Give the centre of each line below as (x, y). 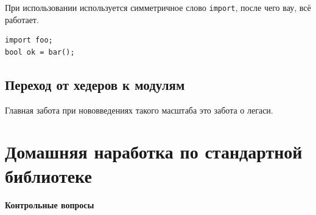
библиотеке (48, 175)
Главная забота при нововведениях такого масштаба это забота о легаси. (139, 110)
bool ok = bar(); (40, 52)
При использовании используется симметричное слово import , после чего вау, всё (158, 7)
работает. (22, 19)
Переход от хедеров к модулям (95, 84)
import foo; (29, 40)
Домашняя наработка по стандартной (154, 152)
